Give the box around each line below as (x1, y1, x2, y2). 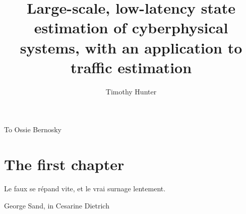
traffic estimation (70, 57, 192, 77)
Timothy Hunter (105, 86, 157, 96)
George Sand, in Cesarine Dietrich (4, 200, 109, 210)
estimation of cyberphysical (34, 17, 228, 38)
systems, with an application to (20, 37, 242, 58)
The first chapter (4, 154, 125, 175)
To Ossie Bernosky (4, 124, 62, 135)
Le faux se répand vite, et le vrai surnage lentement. (4, 183, 166, 193)
